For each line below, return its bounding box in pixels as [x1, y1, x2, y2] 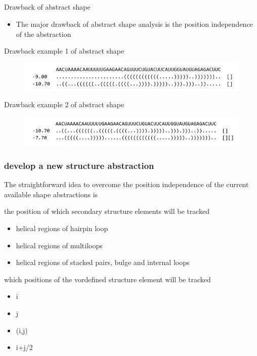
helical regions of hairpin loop [16, 223, 108, 234]
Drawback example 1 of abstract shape [4, 46, 124, 56]
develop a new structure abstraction [4, 159, 154, 171]
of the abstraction [16, 28, 71, 39]
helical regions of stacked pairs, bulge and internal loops [16, 257, 190, 268]
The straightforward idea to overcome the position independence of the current [4, 179, 249, 190]
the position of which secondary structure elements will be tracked [4, 206, 210, 216]
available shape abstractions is [4, 189, 98, 199]
